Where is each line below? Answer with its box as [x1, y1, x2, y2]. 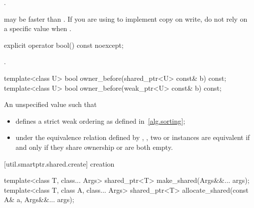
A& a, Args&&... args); [4, 194, 74, 205]
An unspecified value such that [4, 99, 97, 109]
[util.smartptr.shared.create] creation [4, 158, 115, 169]
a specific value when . [4, 23, 71, 34]
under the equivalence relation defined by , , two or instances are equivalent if [15, 132, 250, 142]
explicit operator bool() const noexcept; [4, 39, 124, 50]
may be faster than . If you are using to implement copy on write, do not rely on [4, 13, 248, 24]
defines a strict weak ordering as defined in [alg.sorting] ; [15, 115, 186, 126]
